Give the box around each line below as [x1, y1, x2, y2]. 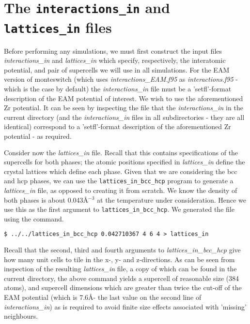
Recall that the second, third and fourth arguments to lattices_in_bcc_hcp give [4, 245, 241, 255]
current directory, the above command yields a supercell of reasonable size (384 [4, 273, 239, 283]
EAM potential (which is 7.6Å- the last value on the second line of [4, 292, 202, 302]
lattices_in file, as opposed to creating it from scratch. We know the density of [4, 185, 237, 195]
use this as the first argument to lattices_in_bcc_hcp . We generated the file [4, 204, 234, 214]
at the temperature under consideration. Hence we [97, 194, 246, 205]
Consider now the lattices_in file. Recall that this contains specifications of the [4, 147, 238, 157]
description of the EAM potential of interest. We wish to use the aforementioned [4, 93, 243, 103]
